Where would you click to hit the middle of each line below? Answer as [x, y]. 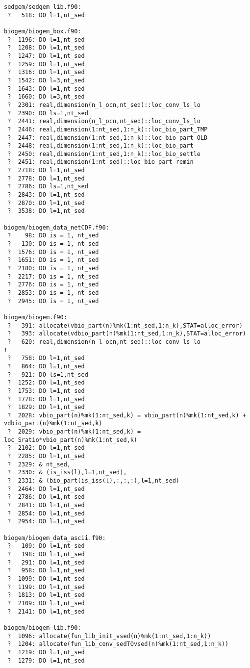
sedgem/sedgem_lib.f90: [43, 7]
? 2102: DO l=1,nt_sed [46, 448]
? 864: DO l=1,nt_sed [46, 366]
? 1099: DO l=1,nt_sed [46, 578]
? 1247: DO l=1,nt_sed [46, 56]
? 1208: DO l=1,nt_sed [46, 48]
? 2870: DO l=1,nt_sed [46, 203]
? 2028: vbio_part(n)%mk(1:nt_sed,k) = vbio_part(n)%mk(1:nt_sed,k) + [127, 415]
